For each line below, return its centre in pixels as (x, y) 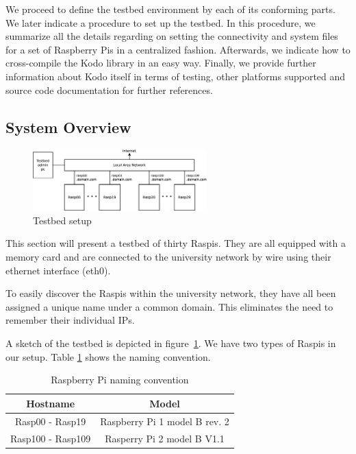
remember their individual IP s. (70, 320)
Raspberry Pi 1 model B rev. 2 (165, 421)
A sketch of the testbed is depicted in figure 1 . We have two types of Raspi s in (171, 343)
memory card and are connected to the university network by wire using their (168, 257)
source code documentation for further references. (109, 89)
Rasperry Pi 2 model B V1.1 (165, 438)
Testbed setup (62, 220)
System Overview (68, 127)
